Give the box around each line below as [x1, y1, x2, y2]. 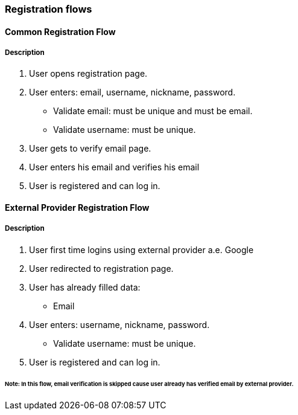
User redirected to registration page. [29, 263, 174, 274]
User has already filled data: [29, 281, 141, 292]
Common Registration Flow [5, 26, 116, 37]
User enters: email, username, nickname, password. [29, 87, 236, 98]
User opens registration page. [29, 68, 148, 79]
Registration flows [5, 3, 92, 15]
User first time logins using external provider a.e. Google [29, 244, 254, 255]
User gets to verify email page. [29, 143, 151, 154]
